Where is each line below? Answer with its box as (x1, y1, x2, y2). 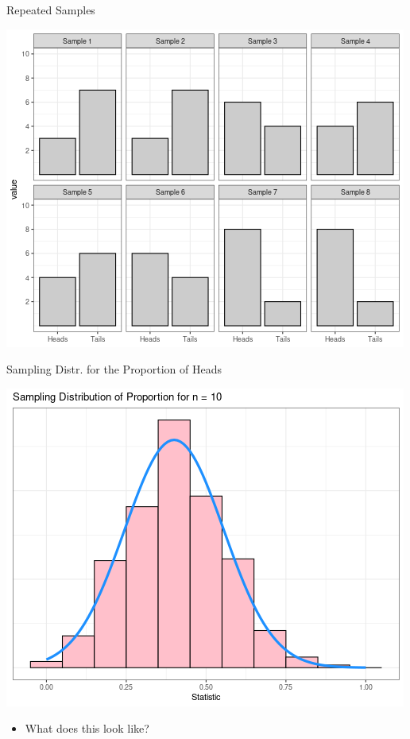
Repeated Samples (6, 2, 95, 17)
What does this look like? (25, 720, 149, 737)
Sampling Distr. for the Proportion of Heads (6, 361, 222, 377)
